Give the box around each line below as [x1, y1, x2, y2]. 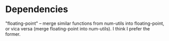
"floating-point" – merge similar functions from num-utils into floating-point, [5, 20, 164, 26]
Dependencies [5, 4, 68, 15]
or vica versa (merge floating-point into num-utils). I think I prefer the [5, 25, 150, 31]
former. [5, 31, 21, 37]
